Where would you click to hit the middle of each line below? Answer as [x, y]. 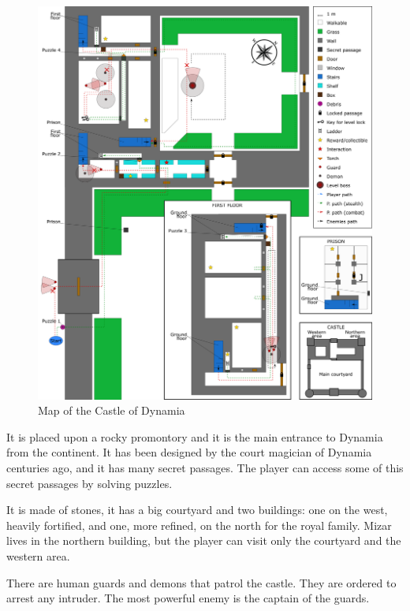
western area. [38, 555]
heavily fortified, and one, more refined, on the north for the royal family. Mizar [199, 525]
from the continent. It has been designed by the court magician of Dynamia [189, 452]
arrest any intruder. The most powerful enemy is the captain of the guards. [188, 598]
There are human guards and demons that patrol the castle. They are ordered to [201, 582]
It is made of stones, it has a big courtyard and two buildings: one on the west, [197, 510]
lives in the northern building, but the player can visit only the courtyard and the [204, 540]
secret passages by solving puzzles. [89, 483]
